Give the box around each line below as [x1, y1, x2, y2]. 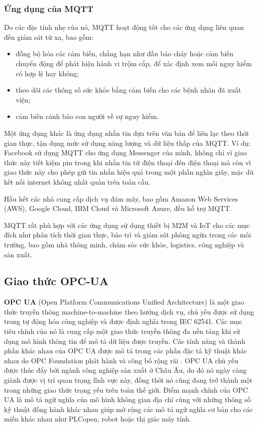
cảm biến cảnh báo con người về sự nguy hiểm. [15, 111, 159, 121]
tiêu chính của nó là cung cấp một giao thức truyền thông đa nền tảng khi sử [4, 326, 240, 336]
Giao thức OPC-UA [4, 273, 109, 289]
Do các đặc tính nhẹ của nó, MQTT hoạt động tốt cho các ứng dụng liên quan [4, 22, 244, 32]
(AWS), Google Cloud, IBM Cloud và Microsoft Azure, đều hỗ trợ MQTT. [4, 203, 232, 213]
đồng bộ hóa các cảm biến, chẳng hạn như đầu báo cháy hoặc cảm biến [15, 48, 234, 59]
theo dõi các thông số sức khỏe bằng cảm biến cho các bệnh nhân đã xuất [15, 85, 241, 95]
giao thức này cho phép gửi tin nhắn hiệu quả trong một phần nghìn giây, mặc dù [4, 167, 254, 177]
